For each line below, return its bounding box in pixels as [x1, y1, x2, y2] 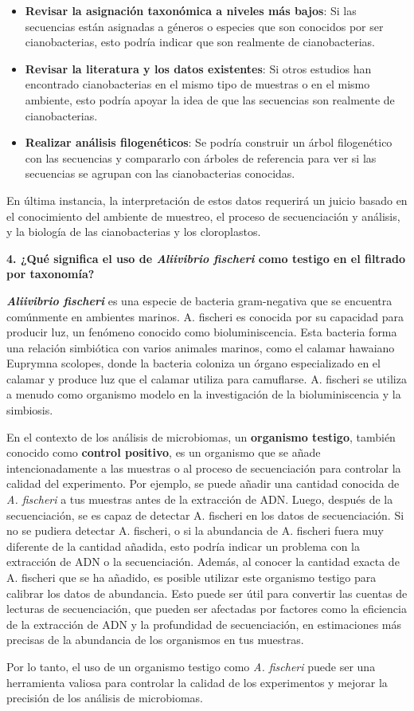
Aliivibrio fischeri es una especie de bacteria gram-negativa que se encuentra [6, 292, 393, 308]
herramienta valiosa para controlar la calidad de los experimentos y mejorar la [6, 674, 388, 690]
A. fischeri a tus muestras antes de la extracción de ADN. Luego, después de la [6, 491, 393, 508]
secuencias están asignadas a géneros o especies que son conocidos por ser [25, 18, 384, 34]
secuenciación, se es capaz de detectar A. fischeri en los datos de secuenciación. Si [6, 506, 404, 523]
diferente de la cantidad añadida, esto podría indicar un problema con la [6, 537, 361, 554]
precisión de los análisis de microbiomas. [6, 689, 204, 706]
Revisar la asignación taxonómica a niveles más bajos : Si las [25, 2, 357, 18]
